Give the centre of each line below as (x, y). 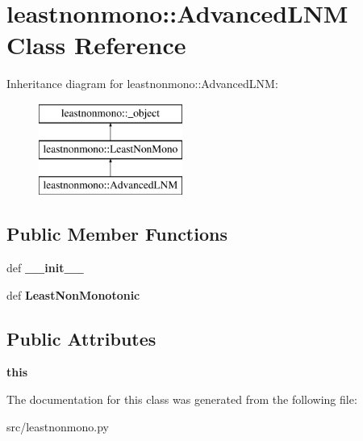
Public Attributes (81, 338)
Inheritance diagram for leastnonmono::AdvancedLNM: (142, 84)
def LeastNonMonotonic (73, 294)
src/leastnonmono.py (58, 426)
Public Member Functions (117, 234)
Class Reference (96, 45)
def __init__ (45, 268)
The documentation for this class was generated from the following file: (182, 399)
